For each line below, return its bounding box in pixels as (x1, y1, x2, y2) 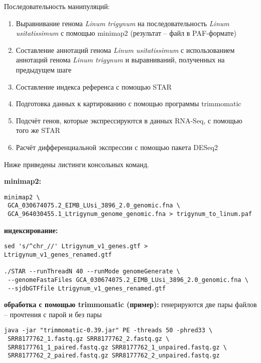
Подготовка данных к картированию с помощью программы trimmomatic (16, 98, 241, 109)
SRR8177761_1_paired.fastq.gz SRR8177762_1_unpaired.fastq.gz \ (8, 343, 227, 351)
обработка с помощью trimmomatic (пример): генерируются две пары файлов (4, 299, 257, 310)
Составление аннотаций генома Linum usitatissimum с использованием (16, 44, 235, 55)
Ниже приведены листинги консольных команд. (4, 159, 149, 169)
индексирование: (4, 225, 58, 235)
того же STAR (16, 125, 60, 135)
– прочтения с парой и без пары (4, 309, 102, 319)
